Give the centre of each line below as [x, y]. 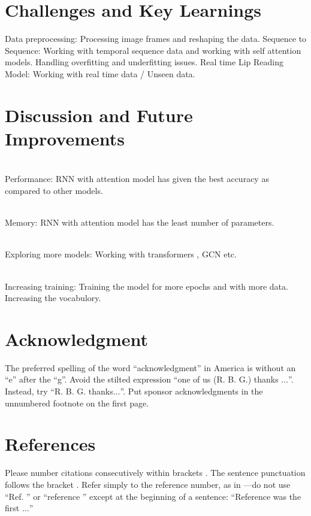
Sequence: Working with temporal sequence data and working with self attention [153, 50]
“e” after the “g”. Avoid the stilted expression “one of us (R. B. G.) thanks [142, 379]
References [50, 444]
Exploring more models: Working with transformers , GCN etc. [121, 254]
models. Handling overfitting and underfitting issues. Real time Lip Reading [144, 62]
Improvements [65, 138]
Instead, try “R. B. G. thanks [59, 391]
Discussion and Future [99, 115]
